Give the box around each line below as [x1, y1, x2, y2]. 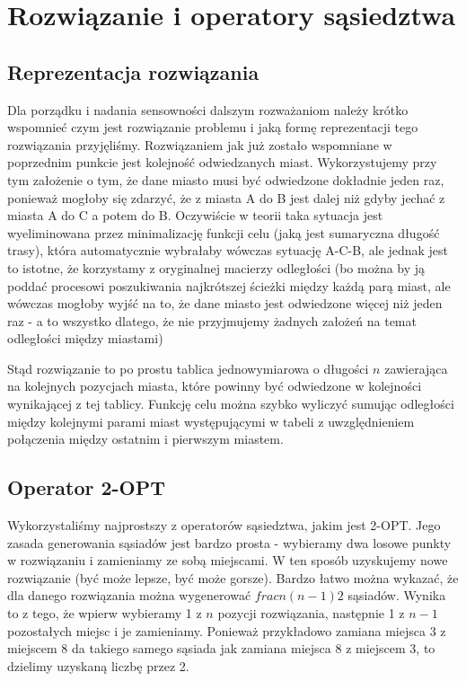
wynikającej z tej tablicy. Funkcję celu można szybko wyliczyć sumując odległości [7, 394, 454, 413]
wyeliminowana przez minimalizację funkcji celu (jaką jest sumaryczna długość [7, 223, 440, 242]
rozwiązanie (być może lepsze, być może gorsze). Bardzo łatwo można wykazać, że [7, 568, 459, 587]
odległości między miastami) [7, 329, 163, 348]
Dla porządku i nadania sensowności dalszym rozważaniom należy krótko [7, 100, 409, 119]
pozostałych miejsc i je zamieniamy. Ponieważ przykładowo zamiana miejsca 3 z [7, 621, 446, 640]
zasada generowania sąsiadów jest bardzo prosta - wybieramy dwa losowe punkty [7, 533, 452, 552]
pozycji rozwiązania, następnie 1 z [217, 604, 405, 623]
